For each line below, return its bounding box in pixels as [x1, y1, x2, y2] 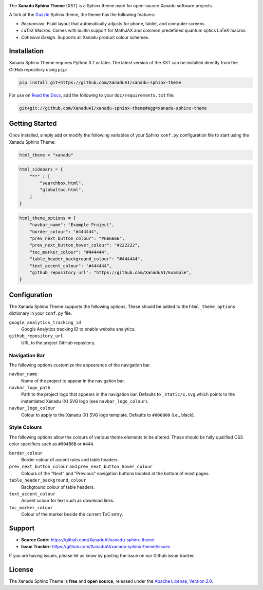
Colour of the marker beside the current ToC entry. [21, 512, 123, 517]
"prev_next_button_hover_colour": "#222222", [29, 243, 140, 248]
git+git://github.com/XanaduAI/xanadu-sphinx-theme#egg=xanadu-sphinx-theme [19, 105, 207, 111]
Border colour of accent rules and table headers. [21, 457, 119, 462]
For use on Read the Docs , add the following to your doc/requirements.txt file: [9, 92, 175, 98]
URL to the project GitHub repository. [21, 340, 96, 345]
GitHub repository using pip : [9, 66, 67, 73]
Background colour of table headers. [21, 484, 95, 490]
